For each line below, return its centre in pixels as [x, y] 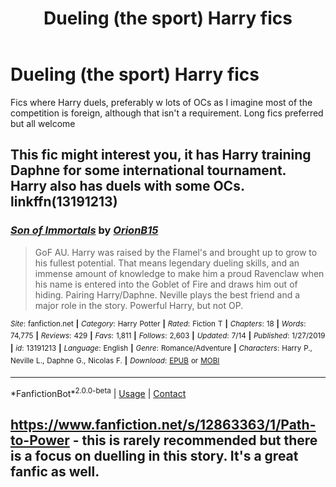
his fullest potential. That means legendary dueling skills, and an [167, 263]
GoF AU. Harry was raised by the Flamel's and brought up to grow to [176, 252]
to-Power [40, 440]
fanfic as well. [55, 472]
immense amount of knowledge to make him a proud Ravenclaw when [179, 273]
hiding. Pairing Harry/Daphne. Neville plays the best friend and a [167, 294]
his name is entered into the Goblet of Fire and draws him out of [166, 284]
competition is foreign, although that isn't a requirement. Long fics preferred [167, 113]
